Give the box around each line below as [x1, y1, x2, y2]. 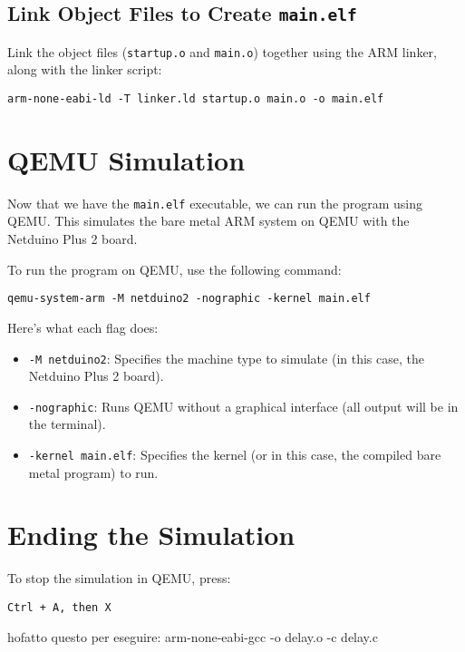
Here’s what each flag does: [7, 317, 159, 336]
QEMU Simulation [7, 141, 246, 178]
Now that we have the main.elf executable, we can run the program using [7, 193, 422, 212]
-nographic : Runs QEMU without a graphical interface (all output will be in [28, 396, 459, 415]
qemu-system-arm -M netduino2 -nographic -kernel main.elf [7, 292, 371, 306]
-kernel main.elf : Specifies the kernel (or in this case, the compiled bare [28, 445, 441, 463]
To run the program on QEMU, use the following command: [7, 259, 342, 278]
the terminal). [28, 414, 106, 433]
